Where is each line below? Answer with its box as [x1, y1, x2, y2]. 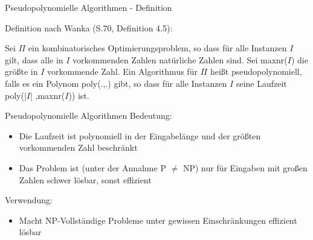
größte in [5, 65, 38, 78]
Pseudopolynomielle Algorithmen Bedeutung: [5, 109, 172, 122]
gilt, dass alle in [5, 53, 63, 66]
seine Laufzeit [236, 77, 287, 89]
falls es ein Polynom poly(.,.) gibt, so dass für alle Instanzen [5, 77, 227, 89]
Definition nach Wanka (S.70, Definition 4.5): [5, 21, 173, 34]
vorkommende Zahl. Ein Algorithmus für [47, 65, 198, 78]
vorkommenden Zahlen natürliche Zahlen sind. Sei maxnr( [73, 53, 288, 66]
